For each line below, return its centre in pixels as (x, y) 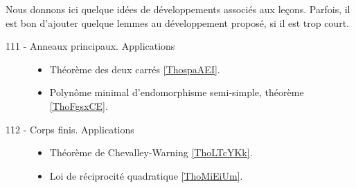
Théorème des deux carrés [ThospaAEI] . (135, 69)
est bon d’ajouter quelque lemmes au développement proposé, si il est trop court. (177, 22)
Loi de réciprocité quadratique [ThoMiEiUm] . (146, 175)
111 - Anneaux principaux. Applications (90, 46)
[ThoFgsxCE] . (79, 105)
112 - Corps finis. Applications (70, 129)
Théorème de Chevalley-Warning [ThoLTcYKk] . (151, 152)
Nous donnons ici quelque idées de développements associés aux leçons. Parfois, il (178, 9)
